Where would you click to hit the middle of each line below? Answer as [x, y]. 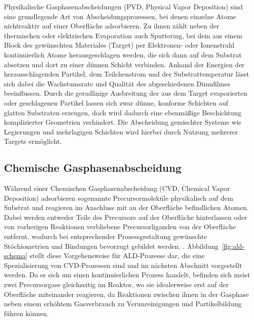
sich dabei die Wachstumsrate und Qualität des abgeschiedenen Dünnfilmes [117, 83]
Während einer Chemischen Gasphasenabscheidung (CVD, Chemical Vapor [117, 188]
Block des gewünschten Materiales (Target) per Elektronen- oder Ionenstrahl [119, 45]
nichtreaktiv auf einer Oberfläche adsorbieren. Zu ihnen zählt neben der [112, 26]
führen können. [26, 313]
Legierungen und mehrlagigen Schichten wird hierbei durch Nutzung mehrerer [121, 131]
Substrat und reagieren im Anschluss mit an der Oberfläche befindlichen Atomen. [127, 207]
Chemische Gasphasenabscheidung [93, 168]
